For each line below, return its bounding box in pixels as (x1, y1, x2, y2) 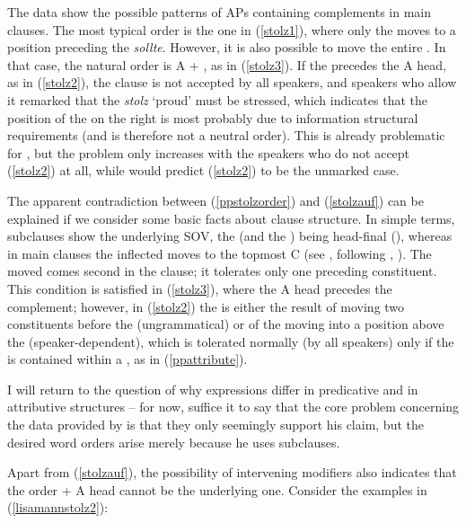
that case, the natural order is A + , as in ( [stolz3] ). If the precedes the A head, (7, 55, 446, 74)
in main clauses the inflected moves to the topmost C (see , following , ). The (7, 244, 432, 262)
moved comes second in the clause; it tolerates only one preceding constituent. (7, 261, 437, 280)
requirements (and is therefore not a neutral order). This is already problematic (7, 126, 445, 145)
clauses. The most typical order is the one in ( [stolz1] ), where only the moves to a (7, 20, 456, 39)
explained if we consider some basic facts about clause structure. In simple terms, (7, 208, 455, 227)
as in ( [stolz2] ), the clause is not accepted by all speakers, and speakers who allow (7, 73, 457, 92)
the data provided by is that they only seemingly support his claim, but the (7, 415, 424, 434)
